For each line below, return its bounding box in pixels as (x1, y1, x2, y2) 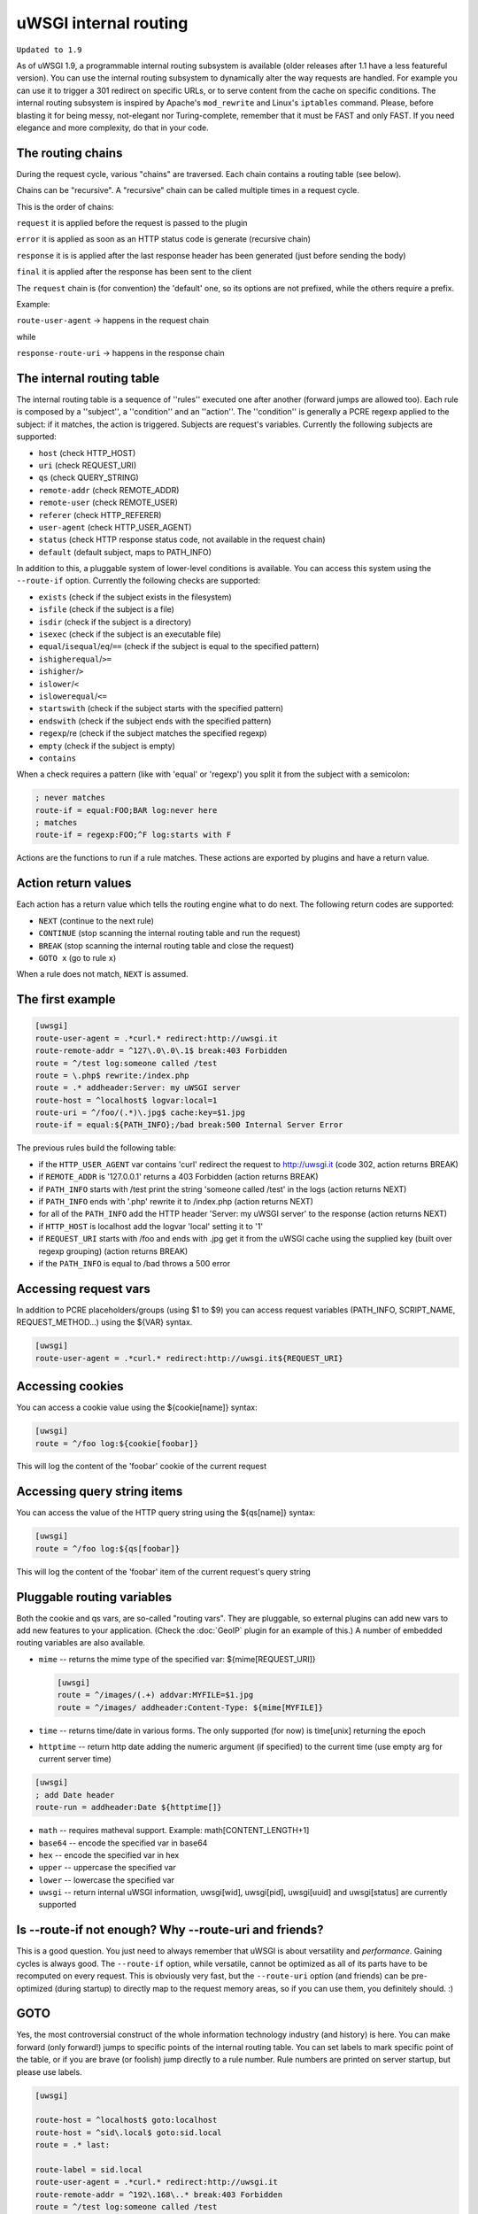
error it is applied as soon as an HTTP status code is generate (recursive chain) (16, 234, 312, 244)
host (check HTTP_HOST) (38, 447, 136, 458)
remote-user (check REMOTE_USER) (38, 497, 179, 508)
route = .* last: (35, 2140, 111, 2150)
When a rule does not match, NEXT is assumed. (16, 969, 189, 979)
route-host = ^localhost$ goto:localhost (35, 2115, 218, 2125)
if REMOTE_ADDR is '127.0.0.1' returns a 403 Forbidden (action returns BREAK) (38, 1172, 319, 1182)
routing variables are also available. (16, 1637, 146, 1648)
